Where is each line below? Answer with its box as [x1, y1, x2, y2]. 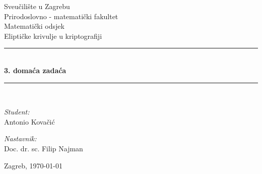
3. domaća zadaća [4, 65, 67, 75]
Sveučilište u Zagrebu [4, 1, 70, 11]
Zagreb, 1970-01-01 [4, 160, 62, 170]
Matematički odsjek [4, 21, 64, 31]
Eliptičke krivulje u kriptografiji [4, 30, 102, 41]
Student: [4, 106, 30, 117]
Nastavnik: [4, 133, 37, 144]
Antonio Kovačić [4, 116, 55, 127]
